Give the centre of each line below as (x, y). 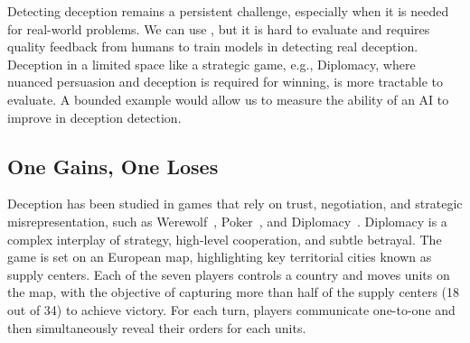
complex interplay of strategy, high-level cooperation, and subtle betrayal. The (225, 239)
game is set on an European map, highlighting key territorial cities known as (220, 257)
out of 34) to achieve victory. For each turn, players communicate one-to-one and (231, 309)
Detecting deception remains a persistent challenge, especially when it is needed (228, 11)
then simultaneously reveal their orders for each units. (157, 327)
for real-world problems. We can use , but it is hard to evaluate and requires (219, 28)
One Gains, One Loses (113, 166)
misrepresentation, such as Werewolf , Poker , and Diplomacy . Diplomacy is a (227, 221)
